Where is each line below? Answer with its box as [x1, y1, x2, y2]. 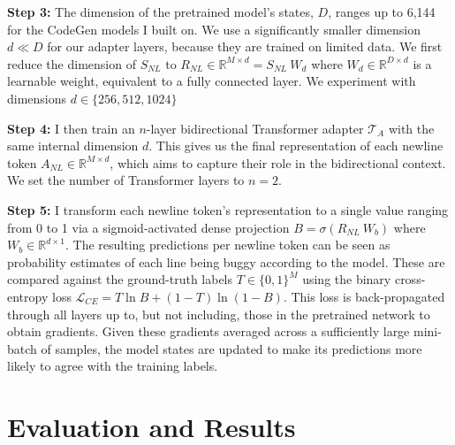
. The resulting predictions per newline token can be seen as [64, 235, 391, 254]
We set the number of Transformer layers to [7, 171, 245, 189]
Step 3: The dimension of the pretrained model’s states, [7, 3, 314, 20]
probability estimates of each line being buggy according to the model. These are [7, 252, 445, 271]
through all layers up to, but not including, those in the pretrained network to [7, 304, 430, 323]
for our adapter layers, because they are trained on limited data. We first [47, 37, 443, 56]
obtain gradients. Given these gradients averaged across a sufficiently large [7, 322, 410, 341]
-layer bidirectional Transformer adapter [146, 119, 364, 137]
